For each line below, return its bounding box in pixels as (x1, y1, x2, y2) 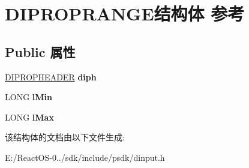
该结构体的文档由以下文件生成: (5, 131, 125, 143)
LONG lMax (5, 110, 54, 123)
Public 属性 (5, 42, 76, 61)
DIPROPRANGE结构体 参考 (5, 1, 245, 26)
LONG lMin (5, 91, 52, 103)
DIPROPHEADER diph (5, 70, 97, 83)
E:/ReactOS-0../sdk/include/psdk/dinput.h (5, 151, 165, 163)
